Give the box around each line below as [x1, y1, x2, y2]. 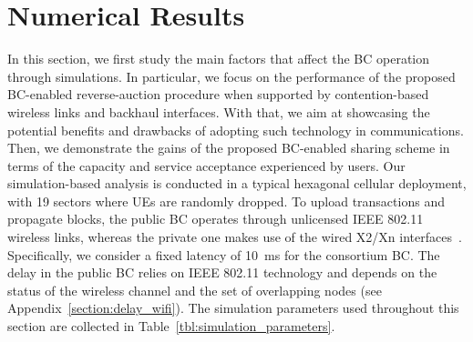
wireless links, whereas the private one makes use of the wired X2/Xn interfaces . [7, 227, 462, 246]
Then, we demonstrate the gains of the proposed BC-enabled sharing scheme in [7, 138, 450, 157]
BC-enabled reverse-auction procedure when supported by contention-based [7, 85, 429, 104]
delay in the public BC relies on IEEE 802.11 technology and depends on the [7, 263, 437, 282]
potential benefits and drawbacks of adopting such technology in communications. [7, 120, 464, 139]
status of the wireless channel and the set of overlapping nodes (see [7, 280, 382, 299]
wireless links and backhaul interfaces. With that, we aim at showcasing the [7, 102, 430, 121]
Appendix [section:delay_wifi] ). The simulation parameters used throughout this [7, 298, 459, 317]
